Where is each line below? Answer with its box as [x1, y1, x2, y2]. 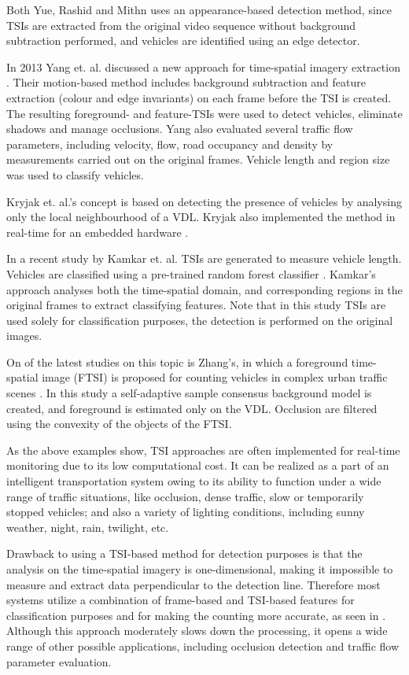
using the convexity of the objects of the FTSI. [6, 415, 232, 432]
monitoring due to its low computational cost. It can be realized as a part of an [6, 457, 389, 474]
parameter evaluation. [6, 653, 112, 669]
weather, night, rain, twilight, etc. [6, 518, 169, 535]
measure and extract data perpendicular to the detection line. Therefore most [6, 576, 381, 592]
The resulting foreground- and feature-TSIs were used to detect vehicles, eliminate [6, 105, 403, 121]
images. [6, 327, 42, 344]
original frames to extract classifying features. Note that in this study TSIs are [6, 297, 386, 313]
